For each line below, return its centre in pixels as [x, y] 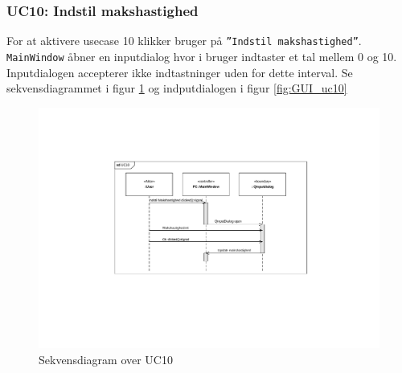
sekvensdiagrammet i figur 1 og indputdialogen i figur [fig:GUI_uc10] [177, 88]
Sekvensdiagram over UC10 [106, 359]
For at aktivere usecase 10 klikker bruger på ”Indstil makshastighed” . [184, 41]
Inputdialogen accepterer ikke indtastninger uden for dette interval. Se [180, 72]
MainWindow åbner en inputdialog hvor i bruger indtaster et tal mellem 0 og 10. [202, 56]
